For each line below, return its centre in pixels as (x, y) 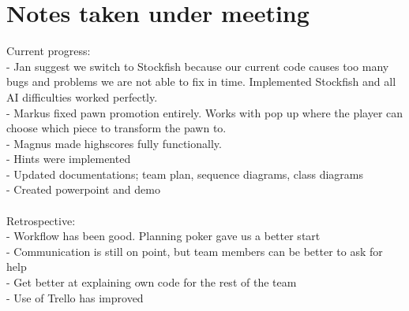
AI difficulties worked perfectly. (82, 96)
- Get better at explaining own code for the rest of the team (152, 282)
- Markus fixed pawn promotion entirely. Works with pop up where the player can (205, 112)
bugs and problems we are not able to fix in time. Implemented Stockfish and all (201, 81)
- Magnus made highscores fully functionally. (114, 143)
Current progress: (49, 51)
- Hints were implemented (69, 159)
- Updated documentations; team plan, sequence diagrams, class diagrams (185, 174)
